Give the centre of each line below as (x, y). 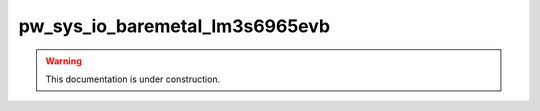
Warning (63, 61)
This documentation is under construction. (133, 79)
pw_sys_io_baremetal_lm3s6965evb (174, 26)
